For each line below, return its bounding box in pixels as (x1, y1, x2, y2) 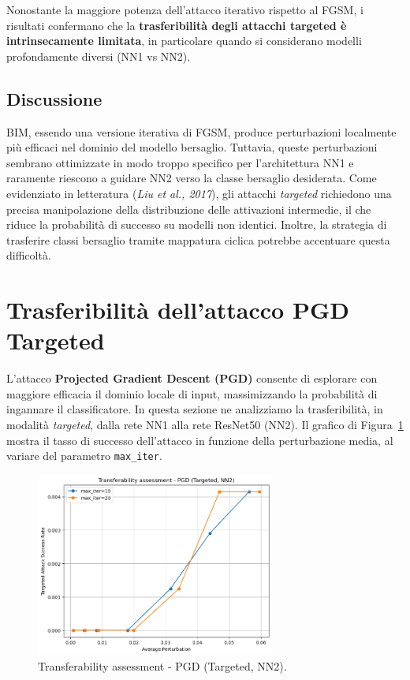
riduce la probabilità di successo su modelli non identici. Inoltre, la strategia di (6, 216, 387, 233)
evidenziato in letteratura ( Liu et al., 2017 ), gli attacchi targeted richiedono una (6, 185, 392, 201)
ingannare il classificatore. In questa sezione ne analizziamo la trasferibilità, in (6, 401, 383, 417)
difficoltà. (6, 247, 51, 263)
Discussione (6, 86, 102, 110)
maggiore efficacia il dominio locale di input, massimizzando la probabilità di (6, 385, 378, 402)
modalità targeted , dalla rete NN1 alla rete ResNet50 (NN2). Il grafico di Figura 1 (6, 417, 404, 433)
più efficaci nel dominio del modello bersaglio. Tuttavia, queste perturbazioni (6, 139, 378, 155)
